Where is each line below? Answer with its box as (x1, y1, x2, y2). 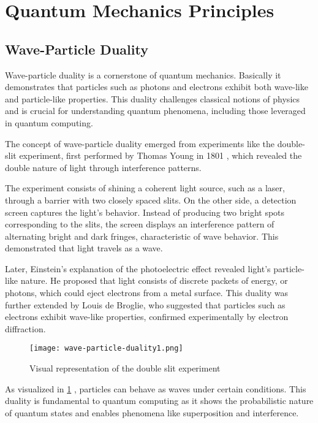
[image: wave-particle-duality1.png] (29, 344, 183, 353)
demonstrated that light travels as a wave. (5, 242, 163, 254)
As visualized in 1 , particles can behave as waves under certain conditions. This (5, 382, 306, 395)
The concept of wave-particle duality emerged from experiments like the (5, 137, 275, 150)
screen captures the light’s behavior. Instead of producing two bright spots (5, 205, 285, 218)
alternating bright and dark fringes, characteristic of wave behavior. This (5, 229, 279, 242)
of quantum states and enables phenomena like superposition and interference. (5, 406, 299, 419)
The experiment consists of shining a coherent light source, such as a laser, (5, 181, 285, 194)
